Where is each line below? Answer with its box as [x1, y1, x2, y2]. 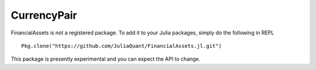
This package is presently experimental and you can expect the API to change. [11, 55, 201, 62]
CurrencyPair [11, 9, 77, 22]
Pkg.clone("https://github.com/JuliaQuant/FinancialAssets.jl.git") [21, 43, 222, 49]
